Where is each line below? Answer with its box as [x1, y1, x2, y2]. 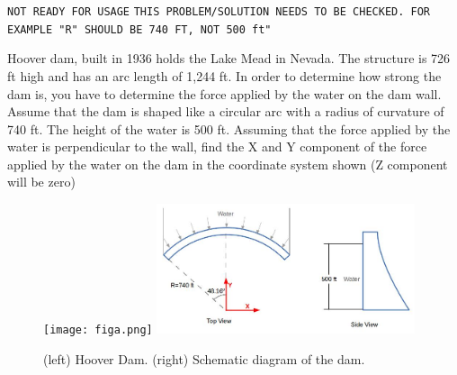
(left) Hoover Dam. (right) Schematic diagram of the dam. [43, 349, 365, 368]
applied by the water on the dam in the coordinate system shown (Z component [7, 154, 448, 173]
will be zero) [7, 172, 76, 191]
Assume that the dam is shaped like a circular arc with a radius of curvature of [7, 102, 444, 121]
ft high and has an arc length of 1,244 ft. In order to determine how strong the [7, 66, 442, 85]
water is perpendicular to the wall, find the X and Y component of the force [7, 137, 427, 156]
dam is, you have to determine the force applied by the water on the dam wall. [7, 84, 442, 103]
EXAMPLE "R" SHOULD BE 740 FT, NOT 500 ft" [7, 23, 272, 36]
